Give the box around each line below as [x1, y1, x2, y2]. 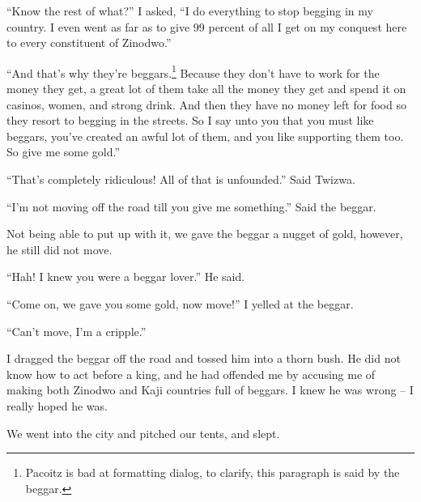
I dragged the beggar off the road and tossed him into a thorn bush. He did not [6, 350, 401, 367]
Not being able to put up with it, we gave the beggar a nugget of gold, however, [6, 225, 403, 242]
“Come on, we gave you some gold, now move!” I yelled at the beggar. [6, 295, 354, 312]
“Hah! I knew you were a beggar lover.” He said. [6, 268, 245, 285]
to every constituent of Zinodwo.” [6, 34, 172, 51]
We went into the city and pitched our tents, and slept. [6, 424, 280, 441]
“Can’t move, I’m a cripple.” [6, 322, 147, 339]
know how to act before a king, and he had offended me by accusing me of [6, 365, 376, 382]
